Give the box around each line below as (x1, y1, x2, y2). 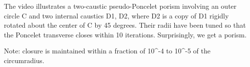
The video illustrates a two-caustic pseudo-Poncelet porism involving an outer (4, 1, 237, 11)
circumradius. (4, 55, 44, 65)
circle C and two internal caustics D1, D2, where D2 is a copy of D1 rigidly (4, 10, 229, 20)
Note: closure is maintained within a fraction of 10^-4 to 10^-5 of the (4, 46, 210, 56)
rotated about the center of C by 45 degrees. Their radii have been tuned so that (4, 20, 246, 30)
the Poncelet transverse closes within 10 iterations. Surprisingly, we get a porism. (4, 29, 247, 39)
